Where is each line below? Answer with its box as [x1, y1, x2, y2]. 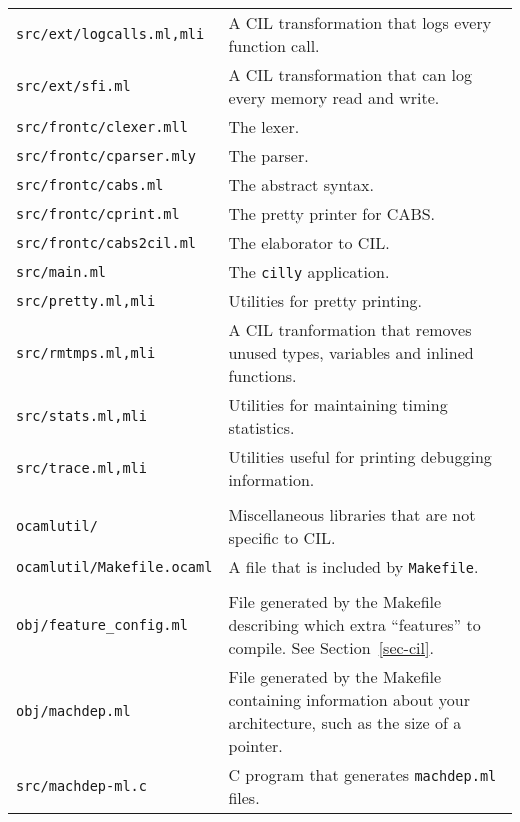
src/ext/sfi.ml [16, 78, 131, 94]
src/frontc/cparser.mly [16, 147, 197, 164]
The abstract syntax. [228, 173, 374, 196]
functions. [228, 364, 297, 387]
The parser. [228, 144, 309, 167]
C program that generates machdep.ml [228, 763, 497, 786]
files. [228, 786, 260, 809]
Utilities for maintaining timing [228, 393, 448, 416]
